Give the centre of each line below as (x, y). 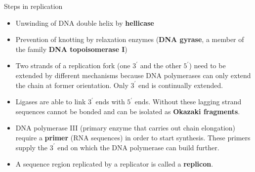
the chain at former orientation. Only (72, 85)
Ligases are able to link (51, 102)
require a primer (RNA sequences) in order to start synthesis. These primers (133, 137)
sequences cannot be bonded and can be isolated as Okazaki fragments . (128, 111)
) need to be (207, 65)
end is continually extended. (181, 85)
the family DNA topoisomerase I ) (71, 49)
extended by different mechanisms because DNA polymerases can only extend (133, 75)
